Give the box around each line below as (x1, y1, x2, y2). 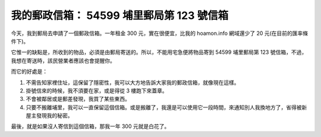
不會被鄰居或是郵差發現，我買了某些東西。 (26, 95, 130, 103)
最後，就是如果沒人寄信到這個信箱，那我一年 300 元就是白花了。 (11, 123, 170, 130)
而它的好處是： (11, 68, 48, 75)
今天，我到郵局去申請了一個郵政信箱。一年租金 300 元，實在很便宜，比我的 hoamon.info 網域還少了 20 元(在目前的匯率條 (11, 30, 309, 37)
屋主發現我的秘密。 (26, 112, 73, 119)
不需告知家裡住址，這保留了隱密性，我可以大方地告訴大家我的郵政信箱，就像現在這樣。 (26, 79, 240, 86)
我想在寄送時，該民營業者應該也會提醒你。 (11, 57, 115, 64)
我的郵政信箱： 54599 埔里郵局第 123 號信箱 (11, 9, 229, 22)
